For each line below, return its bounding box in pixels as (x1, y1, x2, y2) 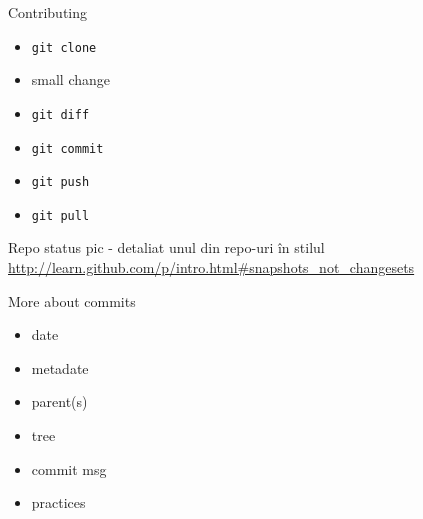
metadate (31, 357, 89, 378)
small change (31, 69, 111, 90)
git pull (31, 208, 90, 223)
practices (31, 492, 86, 513)
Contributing (8, 2, 88, 22)
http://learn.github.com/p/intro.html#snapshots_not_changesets (8, 257, 415, 278)
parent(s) (31, 391, 88, 412)
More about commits (8, 290, 136, 311)
